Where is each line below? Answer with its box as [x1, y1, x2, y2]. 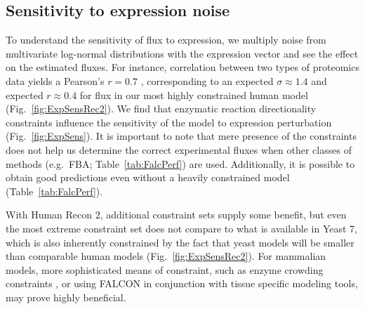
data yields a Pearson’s [6, 73, 105, 88]
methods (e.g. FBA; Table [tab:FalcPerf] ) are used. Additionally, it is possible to [6, 156, 355, 171]
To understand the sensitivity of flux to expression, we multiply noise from [6, 32, 326, 47]
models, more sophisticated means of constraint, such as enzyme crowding [6, 262, 324, 277]
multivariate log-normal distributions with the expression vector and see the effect [6, 46, 359, 60]
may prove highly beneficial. [6, 289, 126, 304]
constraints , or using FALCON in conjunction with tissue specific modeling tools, [6, 276, 358, 291]
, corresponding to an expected [140, 73, 274, 88]
